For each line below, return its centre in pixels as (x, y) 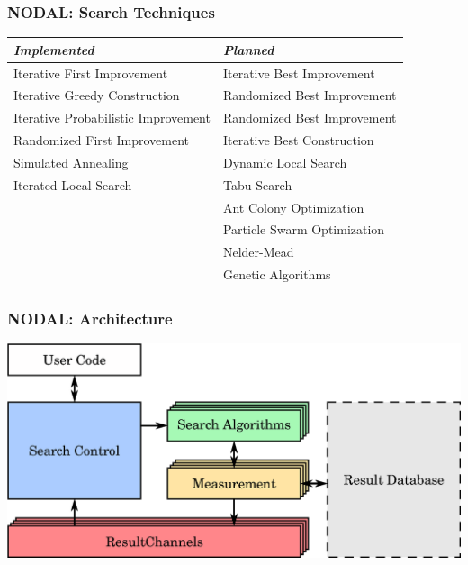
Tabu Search (257, 184)
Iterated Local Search (73, 184)
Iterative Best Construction (298, 140)
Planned (248, 49)
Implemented (54, 49)
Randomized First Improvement (101, 140)
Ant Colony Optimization (293, 207)
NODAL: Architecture (90, 319)
